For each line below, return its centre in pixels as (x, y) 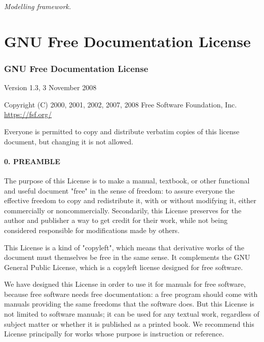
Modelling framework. (38, 6)
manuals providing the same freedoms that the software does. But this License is (129, 304)
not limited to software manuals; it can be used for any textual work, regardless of (132, 314)
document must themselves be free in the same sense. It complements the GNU (127, 257)
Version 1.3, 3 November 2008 (50, 87)
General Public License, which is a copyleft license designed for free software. (124, 267)
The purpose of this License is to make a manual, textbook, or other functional (127, 180)
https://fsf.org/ (28, 114)
